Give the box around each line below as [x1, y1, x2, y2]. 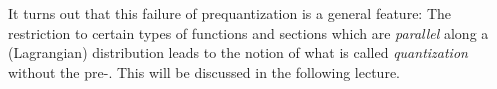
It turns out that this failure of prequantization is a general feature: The [8, 3, 452, 23]
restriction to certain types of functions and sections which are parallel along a [8, 22, 489, 43]
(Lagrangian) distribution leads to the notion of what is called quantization [8, 42, 468, 63]
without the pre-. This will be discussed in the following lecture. [8, 61, 400, 82]
